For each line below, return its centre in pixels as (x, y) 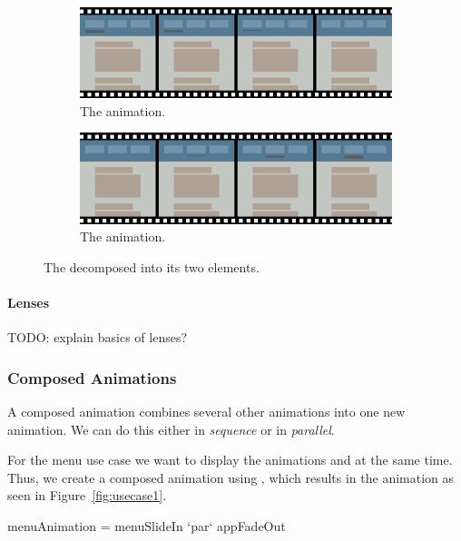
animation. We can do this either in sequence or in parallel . (171, 429)
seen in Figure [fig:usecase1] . (87, 495)
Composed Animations (92, 377)
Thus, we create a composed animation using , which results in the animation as (231, 477)
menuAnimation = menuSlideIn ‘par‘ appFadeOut (147, 525)
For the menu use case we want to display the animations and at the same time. (230, 460)
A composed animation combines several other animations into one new (206, 411)
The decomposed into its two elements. (152, 266)
